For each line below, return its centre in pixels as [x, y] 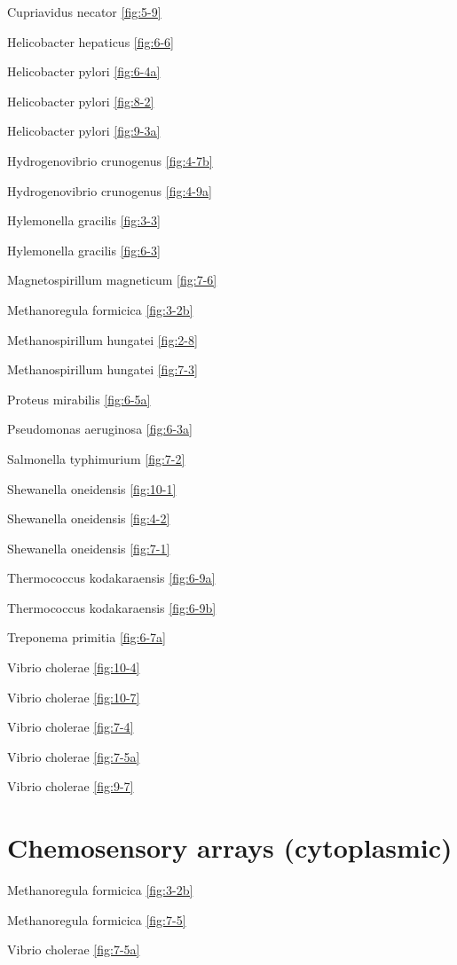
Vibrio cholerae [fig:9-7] [71, 786]
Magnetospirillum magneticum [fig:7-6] [112, 280]
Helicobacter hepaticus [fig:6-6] [91, 41]
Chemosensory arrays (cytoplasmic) [230, 847]
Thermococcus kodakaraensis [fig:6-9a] [111, 578]
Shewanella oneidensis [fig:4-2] [89, 518]
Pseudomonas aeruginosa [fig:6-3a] [100, 429]
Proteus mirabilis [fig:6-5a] [79, 399]
